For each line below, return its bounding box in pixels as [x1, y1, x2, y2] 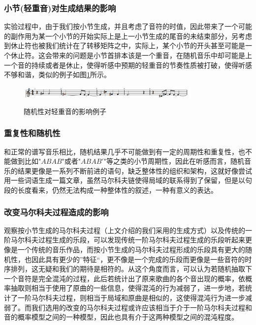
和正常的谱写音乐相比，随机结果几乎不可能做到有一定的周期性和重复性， [4, 146, 238, 156]
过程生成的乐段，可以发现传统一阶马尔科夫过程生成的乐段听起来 [38, 235, 245, 245]
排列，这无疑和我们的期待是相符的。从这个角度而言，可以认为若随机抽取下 [10, 264, 252, 274]
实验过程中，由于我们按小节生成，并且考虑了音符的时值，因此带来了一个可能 [4, 21, 252, 31]
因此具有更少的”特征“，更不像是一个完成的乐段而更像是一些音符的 [31, 254, 245, 264]
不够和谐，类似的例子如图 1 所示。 [4, 69, 111, 80]
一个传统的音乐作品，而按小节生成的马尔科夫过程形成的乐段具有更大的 [17, 244, 245, 255]
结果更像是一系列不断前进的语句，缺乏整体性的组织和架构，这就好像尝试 [17, 165, 252, 176]
